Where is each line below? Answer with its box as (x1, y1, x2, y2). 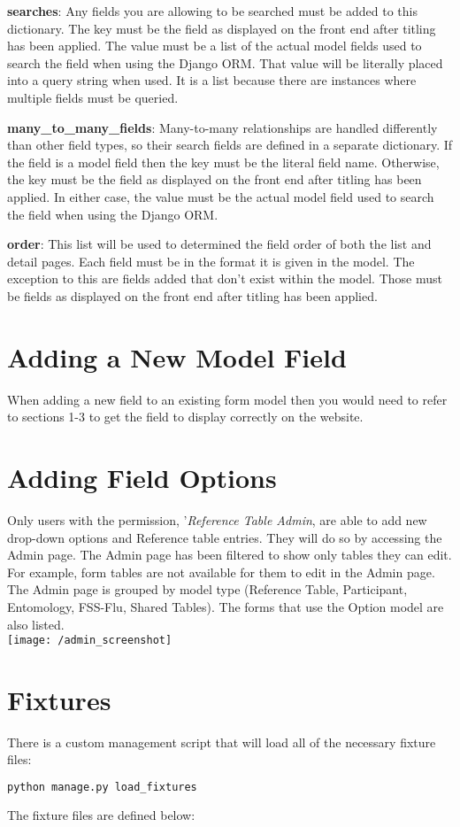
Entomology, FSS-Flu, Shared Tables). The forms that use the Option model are (7, 597, 444, 615)
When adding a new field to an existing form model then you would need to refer (7, 390, 448, 408)
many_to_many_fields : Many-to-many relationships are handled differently (7, 118, 438, 136)
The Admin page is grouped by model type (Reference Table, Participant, (7, 580, 408, 599)
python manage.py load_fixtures (7, 781, 197, 794)
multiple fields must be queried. (7, 88, 179, 106)
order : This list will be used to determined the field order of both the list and (7, 235, 432, 253)
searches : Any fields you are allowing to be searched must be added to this (7, 2, 418, 19)
